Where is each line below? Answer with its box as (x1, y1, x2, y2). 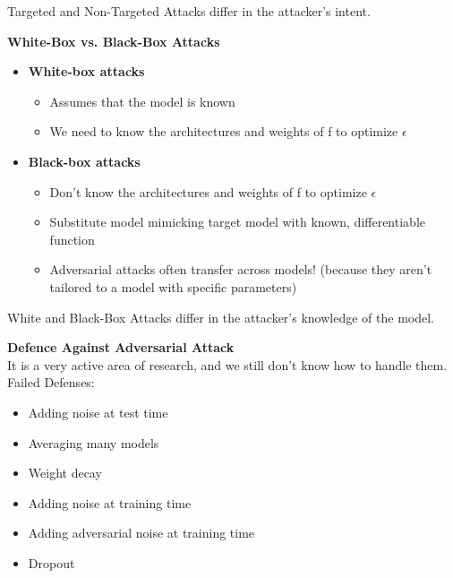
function (49, 229, 95, 248)
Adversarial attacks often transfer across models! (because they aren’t (49, 260, 432, 279)
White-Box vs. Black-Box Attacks (7, 31, 220, 50)
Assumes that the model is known (49, 91, 235, 110)
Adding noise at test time (28, 402, 168, 421)
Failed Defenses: (7, 373, 95, 392)
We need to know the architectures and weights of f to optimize (49, 122, 398, 141)
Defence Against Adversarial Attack (7, 338, 235, 357)
